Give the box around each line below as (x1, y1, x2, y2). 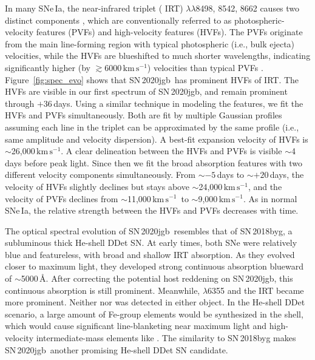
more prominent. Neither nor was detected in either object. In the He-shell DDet (5, 296, 305, 308)
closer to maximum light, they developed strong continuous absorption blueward (5, 260, 304, 273)
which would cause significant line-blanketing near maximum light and (5, 319, 267, 332)
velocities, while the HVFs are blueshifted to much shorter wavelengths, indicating (5, 49, 311, 62)
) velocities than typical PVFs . (147, 61, 263, 73)
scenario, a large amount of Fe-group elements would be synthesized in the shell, (5, 307, 303, 320)
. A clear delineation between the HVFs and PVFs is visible (61, 144, 282, 157)
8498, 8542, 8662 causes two (195, 2, 300, 14)
